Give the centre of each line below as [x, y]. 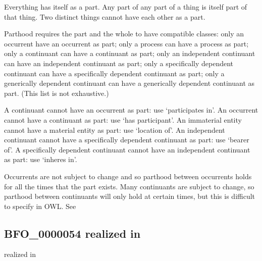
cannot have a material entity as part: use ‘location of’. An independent [115, 129]
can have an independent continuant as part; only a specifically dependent [119, 63]
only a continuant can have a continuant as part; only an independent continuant [130, 53]
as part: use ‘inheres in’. [41, 159]
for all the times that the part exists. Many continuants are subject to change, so [129, 186]
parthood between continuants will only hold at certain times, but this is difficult [130, 196]
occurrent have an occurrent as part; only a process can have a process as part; [126, 43]
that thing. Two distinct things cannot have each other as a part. [105, 16]
